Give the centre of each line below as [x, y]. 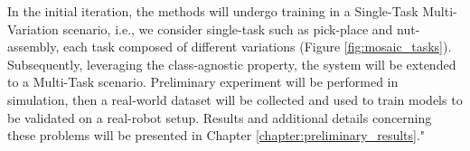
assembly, [33, 47]
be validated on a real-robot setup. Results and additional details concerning [220, 117]
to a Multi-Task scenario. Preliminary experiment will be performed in [203, 82]
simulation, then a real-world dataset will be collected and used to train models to [235, 99]
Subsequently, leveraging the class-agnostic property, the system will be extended [232, 64]
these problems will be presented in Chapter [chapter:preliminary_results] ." [216, 135]
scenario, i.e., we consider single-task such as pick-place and [228, 28]
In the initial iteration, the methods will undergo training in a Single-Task [213, 11]
